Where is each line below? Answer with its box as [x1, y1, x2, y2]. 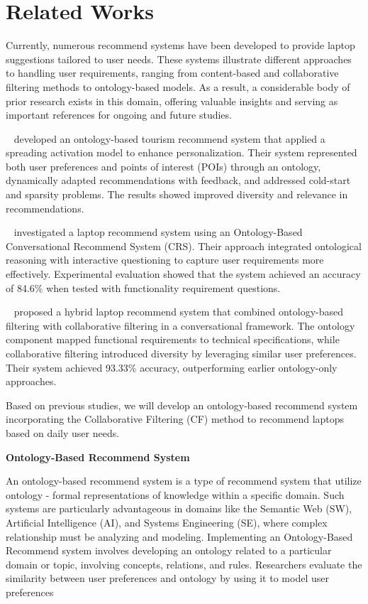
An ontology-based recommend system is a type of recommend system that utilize [6, 473, 362, 488]
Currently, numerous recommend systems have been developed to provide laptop [6, 38, 355, 53]
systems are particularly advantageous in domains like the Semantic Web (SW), [6, 501, 352, 516]
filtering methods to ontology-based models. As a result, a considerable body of [6, 79, 350, 94]
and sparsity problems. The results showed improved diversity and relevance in [6, 187, 348, 202]
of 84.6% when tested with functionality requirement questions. [6, 280, 281, 295]
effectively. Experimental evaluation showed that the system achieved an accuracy [6, 266, 361, 281]
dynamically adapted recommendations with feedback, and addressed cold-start [6, 173, 351, 188]
